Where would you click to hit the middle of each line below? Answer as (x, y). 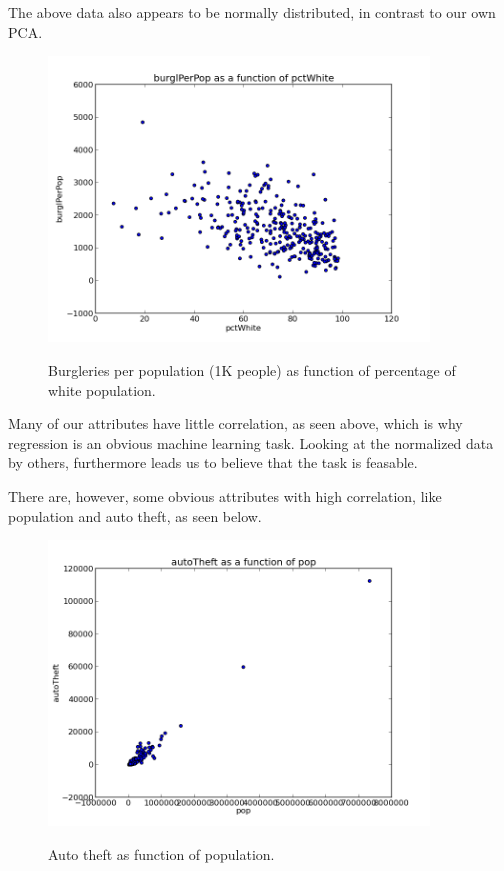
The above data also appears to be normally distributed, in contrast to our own (252, 12)
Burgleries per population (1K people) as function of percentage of (252, 369)
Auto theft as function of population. (161, 853)
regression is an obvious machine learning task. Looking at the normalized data (251, 442)
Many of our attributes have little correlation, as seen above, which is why (235, 423)
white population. (102, 389)
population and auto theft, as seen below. (135, 515)
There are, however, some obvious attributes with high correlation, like (225, 495)
